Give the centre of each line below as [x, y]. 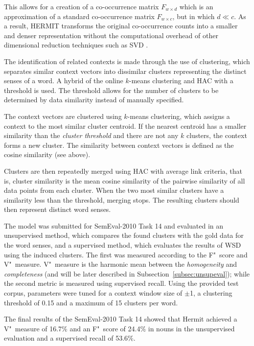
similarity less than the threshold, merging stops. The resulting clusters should [122, 199]
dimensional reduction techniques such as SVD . [76, 45]
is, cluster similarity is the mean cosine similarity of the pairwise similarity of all [125, 180]
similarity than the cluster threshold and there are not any [91, 135]
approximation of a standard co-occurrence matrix [79, 16]
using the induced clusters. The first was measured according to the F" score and [126, 254]
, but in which [194, 16]
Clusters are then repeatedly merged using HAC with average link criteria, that [123, 171]
